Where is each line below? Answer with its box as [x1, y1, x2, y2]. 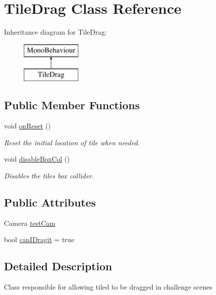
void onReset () [4, 121, 51, 131]
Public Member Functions [4, 97, 140, 113]
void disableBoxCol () [4, 154, 70, 164]
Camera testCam [4, 217, 55, 228]
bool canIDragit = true [4, 234, 74, 245]
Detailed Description [4, 258, 112, 274]
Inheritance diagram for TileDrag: [4, 27, 107, 37]
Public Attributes [4, 194, 96, 210]
